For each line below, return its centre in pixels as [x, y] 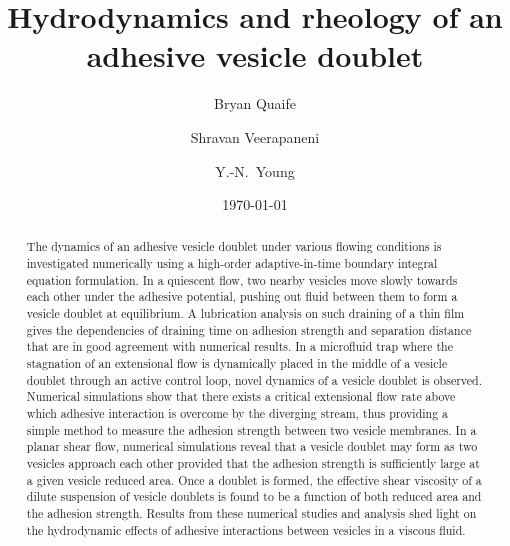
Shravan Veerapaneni [255, 136]
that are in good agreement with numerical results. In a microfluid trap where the [239, 346]
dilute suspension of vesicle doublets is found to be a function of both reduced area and [254, 496]
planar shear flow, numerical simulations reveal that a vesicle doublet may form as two [252, 446]
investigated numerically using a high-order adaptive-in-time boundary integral [232, 263]
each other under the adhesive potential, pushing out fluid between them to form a [242, 296]
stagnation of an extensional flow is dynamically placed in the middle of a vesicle [237, 363]
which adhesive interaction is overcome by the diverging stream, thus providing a [237, 413]
